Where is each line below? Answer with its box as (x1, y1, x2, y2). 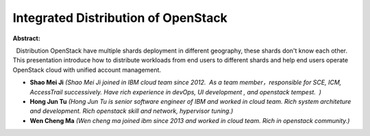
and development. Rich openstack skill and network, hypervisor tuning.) (29, 107, 234, 115)
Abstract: (12, 34, 40, 42)
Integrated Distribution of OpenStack (12, 10, 227, 25)
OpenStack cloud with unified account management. (12, 66, 161, 74)
